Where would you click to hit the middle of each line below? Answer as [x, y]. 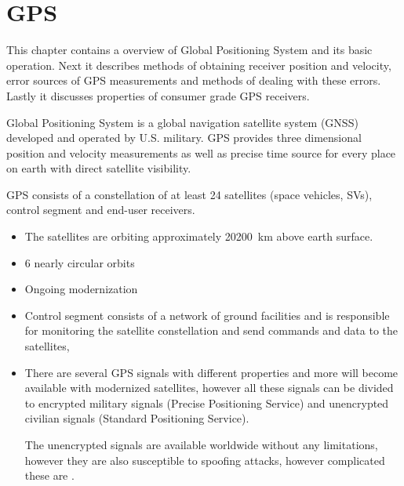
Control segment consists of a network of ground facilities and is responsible [207, 315]
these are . [49, 475]
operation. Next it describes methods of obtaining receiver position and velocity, [199, 65]
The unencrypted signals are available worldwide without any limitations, [201, 444]
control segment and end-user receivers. [101, 210]
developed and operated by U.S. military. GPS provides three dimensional [184, 138]
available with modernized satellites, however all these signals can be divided [209, 388]
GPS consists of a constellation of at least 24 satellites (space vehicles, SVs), [189, 194]
